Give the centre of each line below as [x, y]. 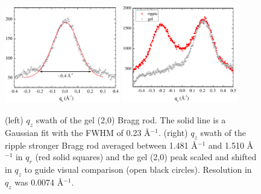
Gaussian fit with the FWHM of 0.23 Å [78, 132]
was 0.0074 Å [39, 182]
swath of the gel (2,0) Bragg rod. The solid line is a [131, 120]
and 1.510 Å [231, 145]
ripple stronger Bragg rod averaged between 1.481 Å [101, 145]
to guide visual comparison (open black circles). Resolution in [138, 170]
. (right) [173, 132]
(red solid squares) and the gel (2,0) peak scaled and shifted [146, 157]
